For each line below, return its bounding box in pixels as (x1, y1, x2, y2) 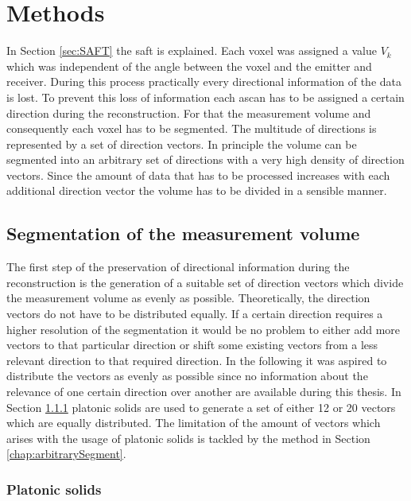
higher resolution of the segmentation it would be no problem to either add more (6, 320, 401, 337)
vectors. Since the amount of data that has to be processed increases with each (6, 166, 390, 183)
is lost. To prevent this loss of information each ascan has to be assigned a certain (6, 88, 405, 105)
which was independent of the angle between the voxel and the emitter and (6, 57, 372, 74)
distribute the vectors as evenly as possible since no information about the (6, 367, 368, 384)
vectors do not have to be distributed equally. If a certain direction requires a (6, 305, 383, 322)
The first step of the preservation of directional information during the (6, 258, 350, 275)
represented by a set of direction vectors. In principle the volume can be (6, 135, 357, 152)
